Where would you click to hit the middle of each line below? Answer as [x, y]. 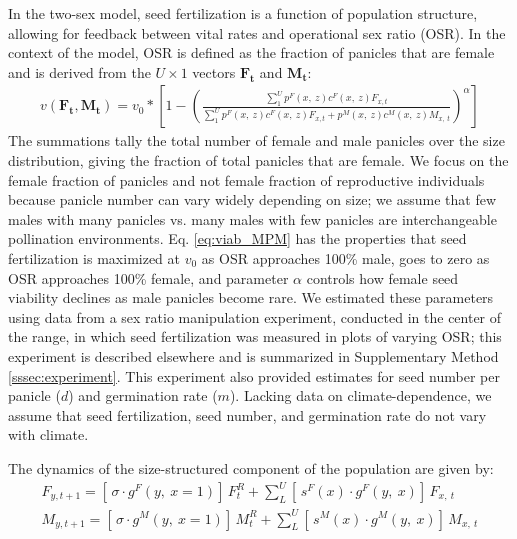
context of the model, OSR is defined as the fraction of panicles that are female [251, 52]
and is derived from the [79, 71]
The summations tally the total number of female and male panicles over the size [256, 140]
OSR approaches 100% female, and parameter [148, 277]
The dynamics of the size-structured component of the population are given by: [251, 467]
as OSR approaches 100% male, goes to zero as [345, 257]
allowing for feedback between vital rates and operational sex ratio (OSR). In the [257, 32]
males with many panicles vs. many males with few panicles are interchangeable [252, 218]
